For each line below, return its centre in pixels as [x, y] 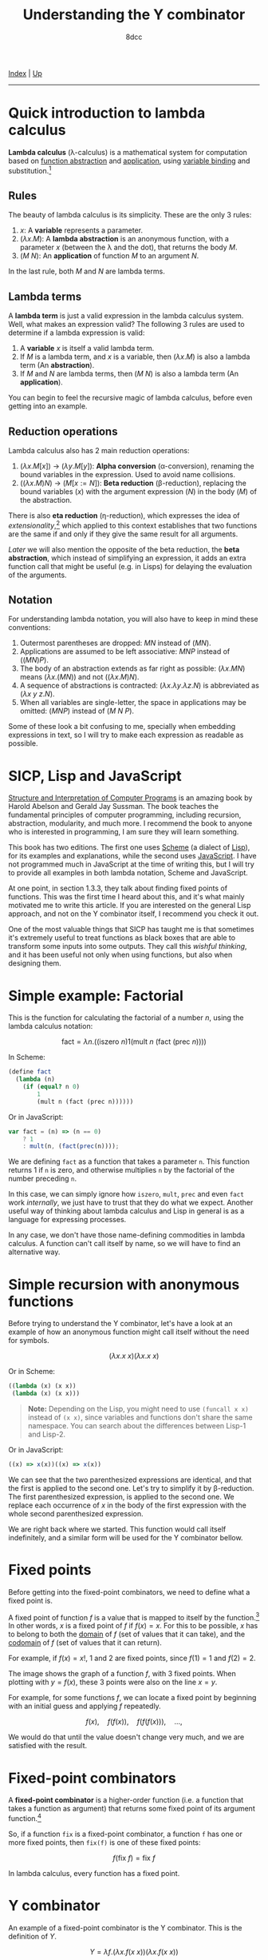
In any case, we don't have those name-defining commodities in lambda [127, 1235]
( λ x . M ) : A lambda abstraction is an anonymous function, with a [124, 239]
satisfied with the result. [48, 1746]
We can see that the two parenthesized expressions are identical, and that [130, 1480]
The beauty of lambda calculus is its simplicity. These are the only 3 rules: [130, 215]
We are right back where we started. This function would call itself [117, 1529]
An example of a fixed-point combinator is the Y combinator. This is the [125, 1928]
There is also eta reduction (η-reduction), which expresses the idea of [124, 515]
